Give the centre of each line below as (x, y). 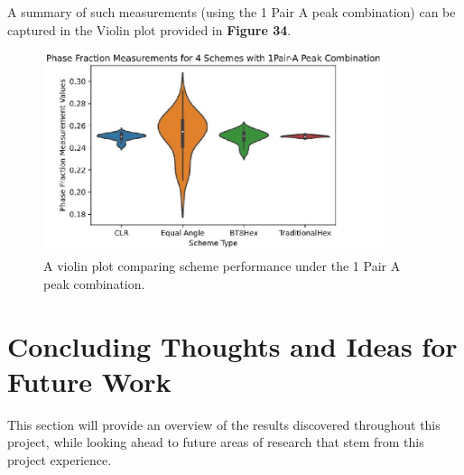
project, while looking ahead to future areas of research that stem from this (216, 442)
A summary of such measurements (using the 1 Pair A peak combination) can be (232, 12)
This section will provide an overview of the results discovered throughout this (224, 424)
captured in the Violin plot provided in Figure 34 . (149, 29)
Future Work (89, 381)
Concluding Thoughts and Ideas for (232, 345)
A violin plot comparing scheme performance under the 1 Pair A (222, 266)
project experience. (60, 460)
